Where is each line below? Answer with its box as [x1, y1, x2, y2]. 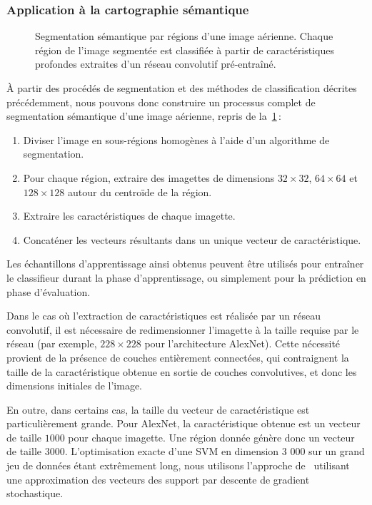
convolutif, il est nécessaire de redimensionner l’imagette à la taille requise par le [6, 322, 359, 337]
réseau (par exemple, [6, 336, 97, 351]
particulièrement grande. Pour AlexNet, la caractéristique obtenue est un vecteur [6, 416, 361, 431]
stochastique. [6, 486, 64, 501]
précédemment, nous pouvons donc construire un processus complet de [6, 94, 316, 109]
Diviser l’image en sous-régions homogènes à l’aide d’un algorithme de [23, 132, 330, 147]
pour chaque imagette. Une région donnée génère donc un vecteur [68, 429, 355, 444]
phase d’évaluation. [6, 284, 91, 299]
